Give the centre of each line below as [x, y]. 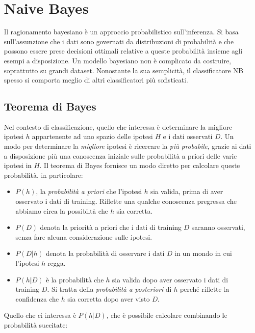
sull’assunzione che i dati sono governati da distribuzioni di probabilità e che [119, 41]
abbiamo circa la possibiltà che [62, 210]
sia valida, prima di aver [187, 191]
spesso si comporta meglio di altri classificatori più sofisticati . [96, 80]
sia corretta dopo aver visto [109, 298]
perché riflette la [204, 289]
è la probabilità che [75, 279]
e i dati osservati [188, 136]
